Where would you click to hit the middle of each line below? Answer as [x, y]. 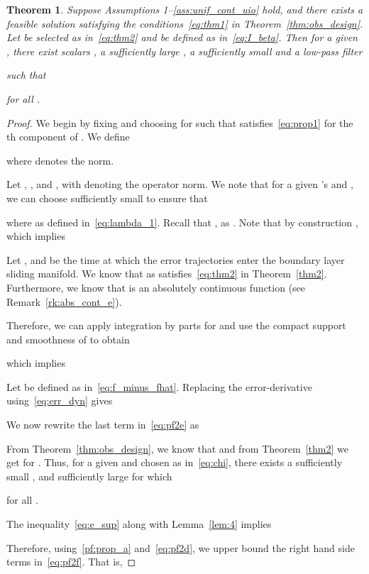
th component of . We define [68, 137]
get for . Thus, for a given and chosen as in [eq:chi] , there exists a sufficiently [175, 462]
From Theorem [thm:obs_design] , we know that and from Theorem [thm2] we [177, 448]
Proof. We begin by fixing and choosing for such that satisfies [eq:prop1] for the [180, 122]
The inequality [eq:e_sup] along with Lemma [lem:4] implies [139, 524]
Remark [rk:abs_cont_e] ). [64, 301]
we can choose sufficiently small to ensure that [107, 198]
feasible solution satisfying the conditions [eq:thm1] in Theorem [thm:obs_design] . [185, 23]
